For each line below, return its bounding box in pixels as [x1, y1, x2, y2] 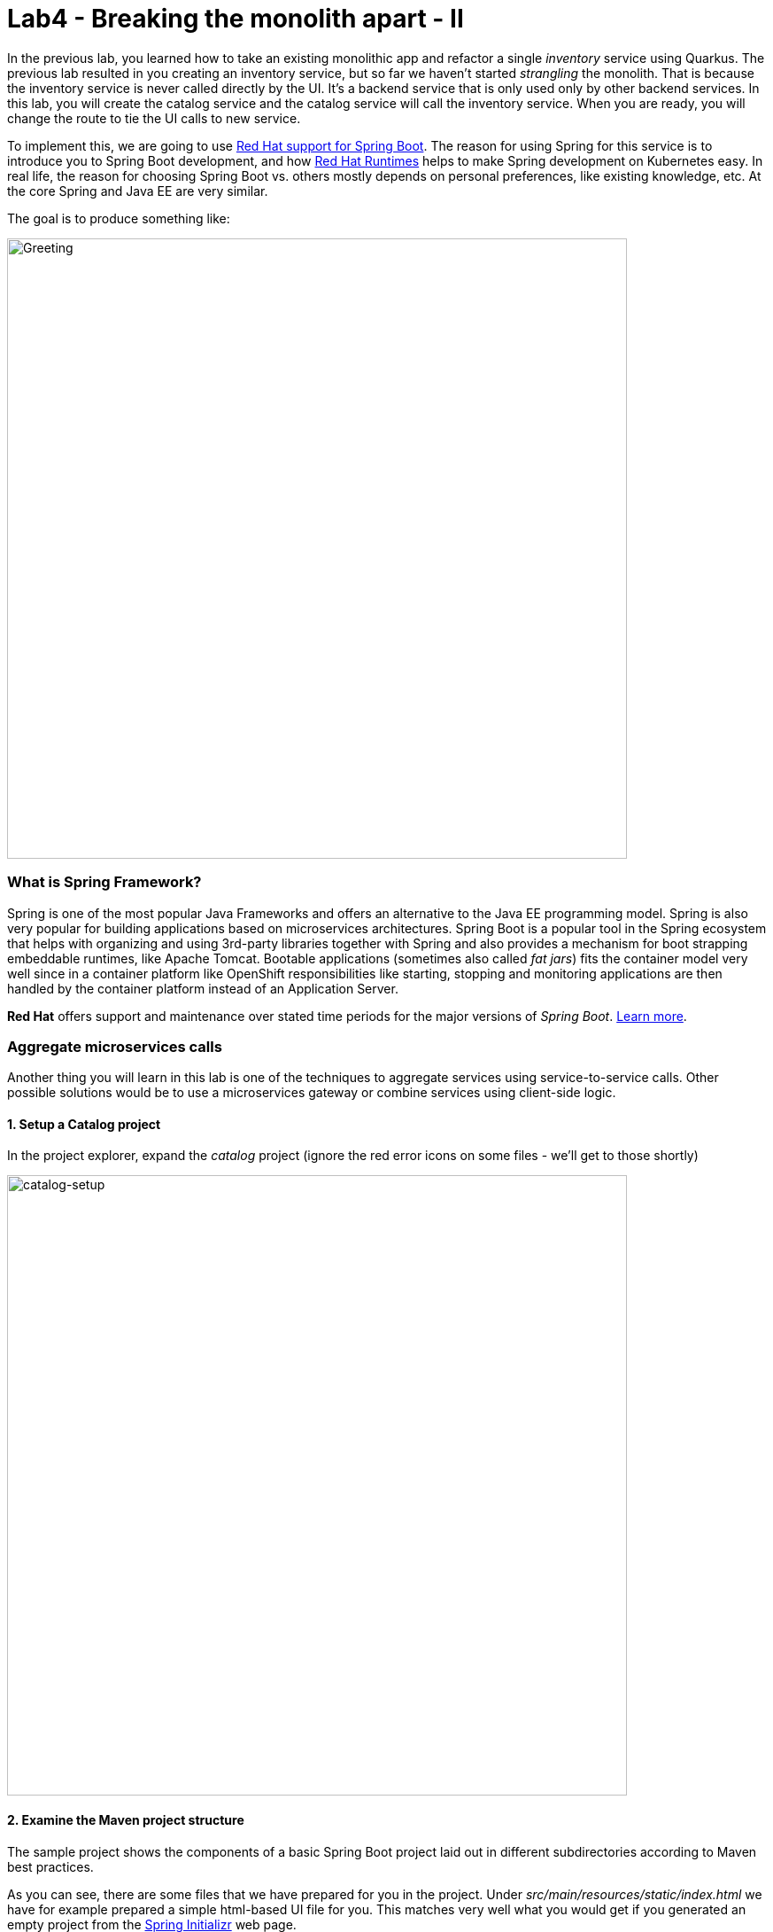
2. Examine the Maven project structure [7, 1812, 244, 1828]
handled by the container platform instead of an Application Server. [7, 980, 398, 996]
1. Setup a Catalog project [7, 1116, 161, 1132]
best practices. [7, 1858, 94, 1874]
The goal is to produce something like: [7, 210, 230, 226]
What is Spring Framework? [7, 873, 202, 892]
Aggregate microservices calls [7, 1037, 222, 1056]
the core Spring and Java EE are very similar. [7, 183, 268, 199]
